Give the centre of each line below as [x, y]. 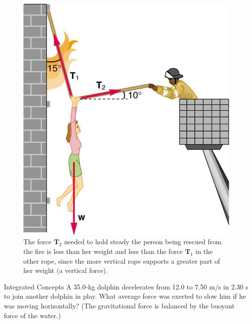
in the [204, 251]
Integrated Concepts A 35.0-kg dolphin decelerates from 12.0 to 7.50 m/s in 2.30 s [126, 286]
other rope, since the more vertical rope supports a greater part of [122, 261]
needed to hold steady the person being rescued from [143, 242]
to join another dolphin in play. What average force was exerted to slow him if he [125, 296]
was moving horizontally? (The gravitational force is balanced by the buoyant [119, 306]
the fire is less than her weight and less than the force [103, 251]
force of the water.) [33, 315]
